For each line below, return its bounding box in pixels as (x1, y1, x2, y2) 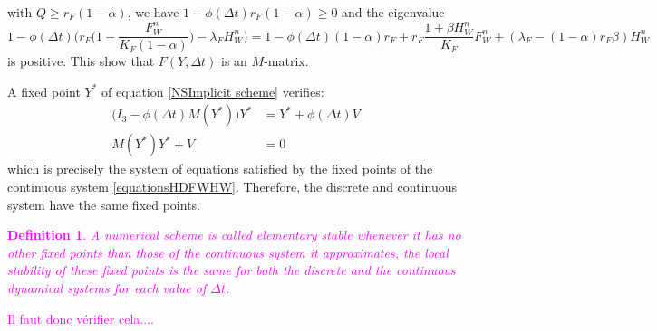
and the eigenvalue (342, 3, 445, 21)
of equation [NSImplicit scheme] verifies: (101, 81, 324, 100)
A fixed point (7, 81, 81, 100)
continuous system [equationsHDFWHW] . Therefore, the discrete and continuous (7, 177, 458, 195)
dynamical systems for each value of (7, 278, 207, 297)
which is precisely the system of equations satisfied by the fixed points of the (7, 159, 433, 178)
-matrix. (264, 52, 309, 71)
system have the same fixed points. (7, 194, 200, 213)
